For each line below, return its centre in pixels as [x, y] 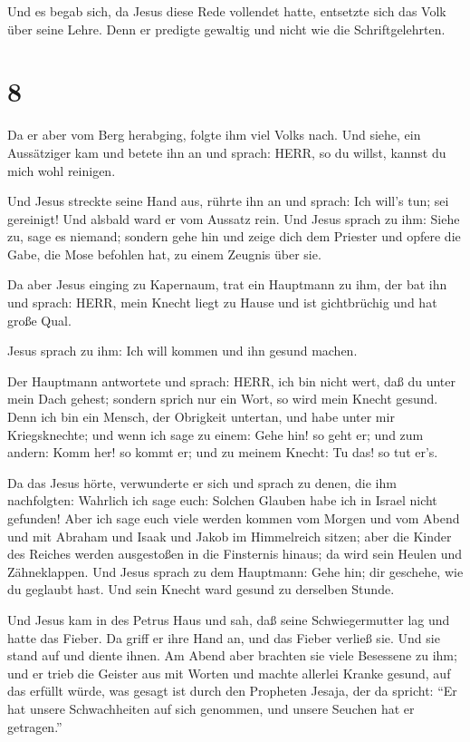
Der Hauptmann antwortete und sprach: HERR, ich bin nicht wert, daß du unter [231, 381]
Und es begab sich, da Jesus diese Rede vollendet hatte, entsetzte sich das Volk [227, 11]
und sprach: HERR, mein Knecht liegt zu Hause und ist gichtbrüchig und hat [222, 303]
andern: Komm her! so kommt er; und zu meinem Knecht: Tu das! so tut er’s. [223, 452]
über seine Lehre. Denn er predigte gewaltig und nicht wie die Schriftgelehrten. [226, 29]
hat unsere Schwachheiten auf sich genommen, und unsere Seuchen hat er [211, 708]
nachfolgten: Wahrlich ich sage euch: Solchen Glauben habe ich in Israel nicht [222, 500]
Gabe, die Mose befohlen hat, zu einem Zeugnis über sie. [164, 254]
